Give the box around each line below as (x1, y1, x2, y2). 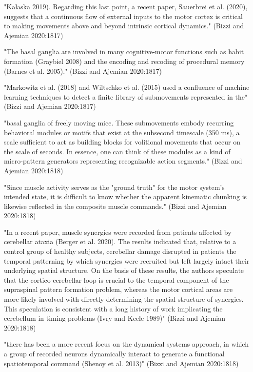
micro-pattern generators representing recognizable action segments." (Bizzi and (4, 156, 242, 166)
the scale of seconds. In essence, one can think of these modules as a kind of (4, 146, 231, 156)
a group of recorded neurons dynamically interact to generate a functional (4, 349, 225, 358)
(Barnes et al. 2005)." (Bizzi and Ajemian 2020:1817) (4, 65, 162, 76)
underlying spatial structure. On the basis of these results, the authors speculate (4, 265, 244, 275)
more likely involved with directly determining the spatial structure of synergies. (4, 294, 244, 304)
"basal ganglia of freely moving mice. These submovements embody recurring (4, 117, 234, 127)
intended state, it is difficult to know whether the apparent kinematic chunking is (4, 191, 247, 202)
